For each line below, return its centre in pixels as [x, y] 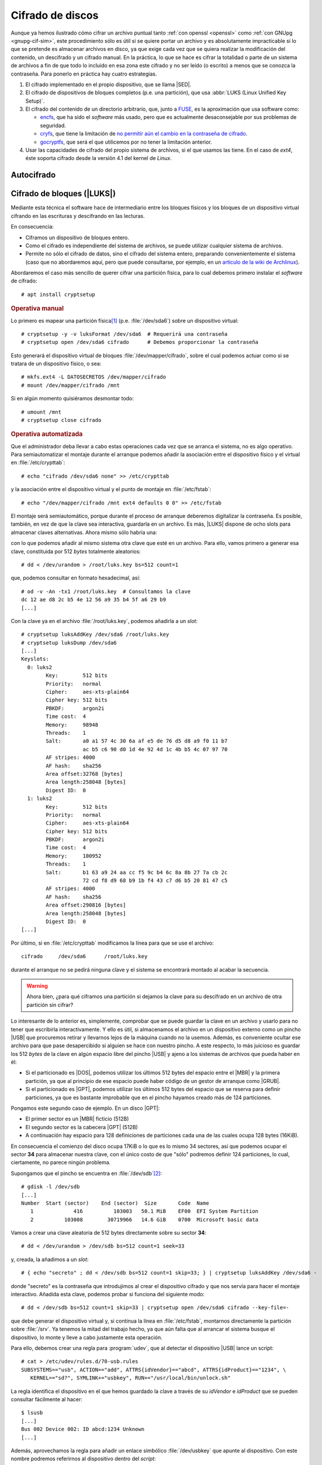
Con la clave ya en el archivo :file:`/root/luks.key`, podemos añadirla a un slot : [104, 621]
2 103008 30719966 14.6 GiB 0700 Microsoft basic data [144, 1219]
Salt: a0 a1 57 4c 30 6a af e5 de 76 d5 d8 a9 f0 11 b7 [137, 741]
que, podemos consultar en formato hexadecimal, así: [76, 578]
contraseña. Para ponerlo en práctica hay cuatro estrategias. [84, 74]
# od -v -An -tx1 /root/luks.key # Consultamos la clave [106, 591]
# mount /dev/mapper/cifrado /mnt [70, 385]
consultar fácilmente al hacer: [47, 1399]
